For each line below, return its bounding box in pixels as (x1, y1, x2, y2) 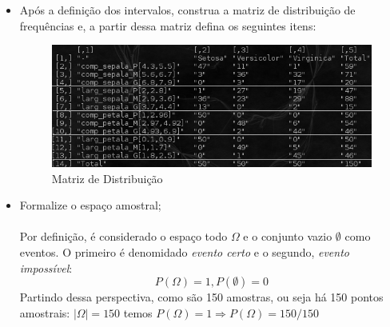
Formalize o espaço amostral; (19, 197, 161, 213)
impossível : (19, 259, 73, 276)
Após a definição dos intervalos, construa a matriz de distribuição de (19, 2, 356, 18)
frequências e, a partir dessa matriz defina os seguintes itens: (19, 17, 316, 34)
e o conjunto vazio (243, 228, 332, 245)
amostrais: (19, 304, 70, 321)
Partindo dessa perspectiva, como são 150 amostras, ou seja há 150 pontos (19, 289, 384, 305)
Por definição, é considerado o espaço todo (19, 228, 228, 245)
